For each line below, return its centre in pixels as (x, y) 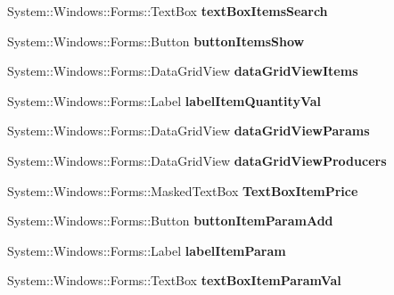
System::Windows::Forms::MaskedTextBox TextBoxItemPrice (183, 190)
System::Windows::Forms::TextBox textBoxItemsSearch (168, 11)
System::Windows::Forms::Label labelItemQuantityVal (164, 100)
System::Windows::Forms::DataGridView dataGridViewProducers (197, 160)
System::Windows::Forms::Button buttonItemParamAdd (170, 221)
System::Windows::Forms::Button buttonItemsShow (156, 41)
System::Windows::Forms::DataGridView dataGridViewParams (189, 131)
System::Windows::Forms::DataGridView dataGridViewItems (183, 71)
